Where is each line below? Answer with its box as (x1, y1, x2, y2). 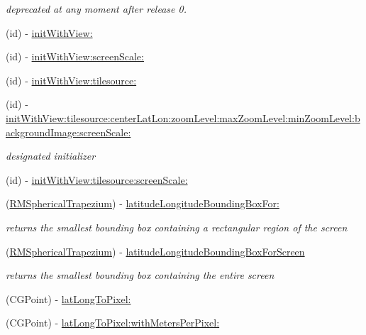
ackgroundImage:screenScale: (6, 124, 131, 139)
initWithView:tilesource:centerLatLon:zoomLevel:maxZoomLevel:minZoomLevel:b (6, 110, 360, 125)
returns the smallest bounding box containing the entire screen (6, 268, 274, 282)
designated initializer (6, 148, 96, 163)
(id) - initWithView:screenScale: (6, 49, 144, 64)
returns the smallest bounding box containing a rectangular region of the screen (6, 219, 348, 234)
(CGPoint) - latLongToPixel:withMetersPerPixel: (6, 315, 220, 330)
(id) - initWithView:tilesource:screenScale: (6, 172, 188, 187)
